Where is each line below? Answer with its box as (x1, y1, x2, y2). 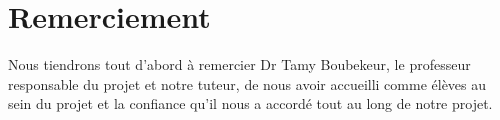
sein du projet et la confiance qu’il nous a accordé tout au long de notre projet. (8, 93, 493, 114)
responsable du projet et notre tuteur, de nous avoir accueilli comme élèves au (8, 73, 487, 94)
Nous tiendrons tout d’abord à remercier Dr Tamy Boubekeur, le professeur (8, 54, 471, 75)
